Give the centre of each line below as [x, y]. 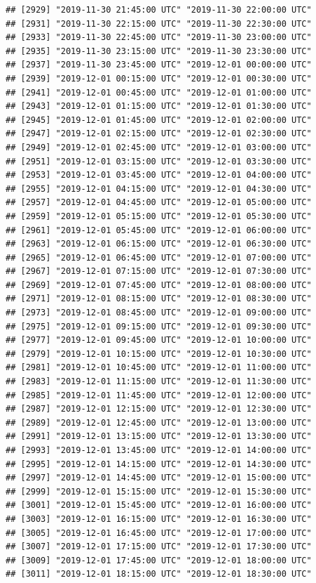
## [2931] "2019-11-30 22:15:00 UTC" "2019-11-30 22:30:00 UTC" [159, 24]
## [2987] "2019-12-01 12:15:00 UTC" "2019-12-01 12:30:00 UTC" [159, 409]
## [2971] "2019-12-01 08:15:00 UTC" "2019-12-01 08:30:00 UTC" [159, 299]
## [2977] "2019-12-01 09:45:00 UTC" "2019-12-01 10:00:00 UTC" [159, 340]
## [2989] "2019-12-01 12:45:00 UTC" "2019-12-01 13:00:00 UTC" [159, 422]
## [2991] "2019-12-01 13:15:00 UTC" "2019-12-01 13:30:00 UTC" [159, 437]
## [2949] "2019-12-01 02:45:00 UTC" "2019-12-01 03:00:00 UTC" [159, 147]
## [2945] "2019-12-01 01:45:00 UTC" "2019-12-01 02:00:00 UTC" [159, 120]
